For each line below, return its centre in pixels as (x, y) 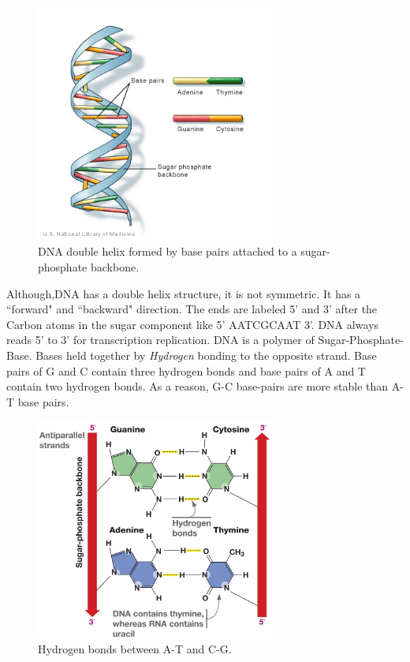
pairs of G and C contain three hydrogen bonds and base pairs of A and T (186, 370)
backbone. (115, 266)
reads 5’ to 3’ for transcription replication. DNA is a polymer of (160, 340)
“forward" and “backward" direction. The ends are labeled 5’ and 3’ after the (192, 309)
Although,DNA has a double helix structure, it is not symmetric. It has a (184, 293)
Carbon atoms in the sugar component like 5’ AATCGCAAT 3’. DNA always (192, 324)
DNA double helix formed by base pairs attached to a (168, 251)
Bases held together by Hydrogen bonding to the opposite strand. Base (206, 355)
